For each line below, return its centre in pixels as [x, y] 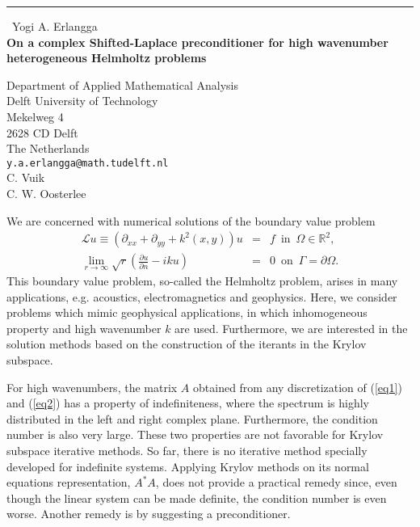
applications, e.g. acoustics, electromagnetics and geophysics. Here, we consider [202, 296]
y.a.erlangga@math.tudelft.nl [88, 163]
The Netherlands [48, 148]
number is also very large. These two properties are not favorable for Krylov [195, 434]
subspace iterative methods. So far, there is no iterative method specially [187, 450]
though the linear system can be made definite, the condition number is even [197, 497]
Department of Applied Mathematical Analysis [123, 84]
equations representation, [69, 482]
